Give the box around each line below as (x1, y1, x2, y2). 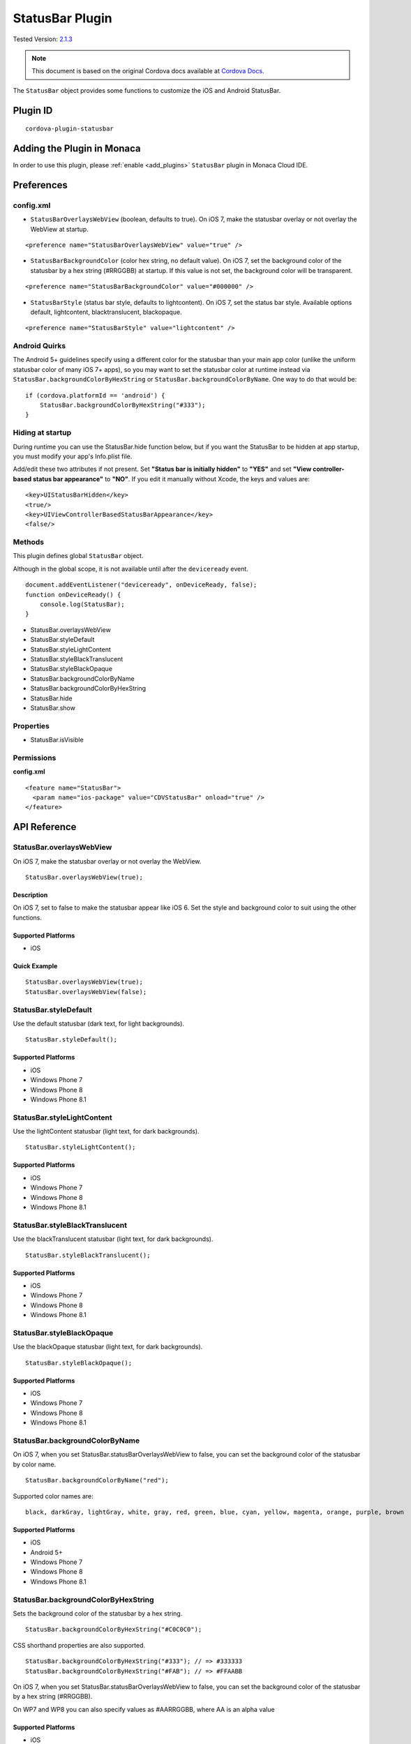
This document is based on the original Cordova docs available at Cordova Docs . (31, 67, 264, 75)
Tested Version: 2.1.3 (13, 35, 73, 43)
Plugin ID (13, 105, 53, 116)
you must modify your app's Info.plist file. (13, 452, 133, 460)
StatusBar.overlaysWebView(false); (25, 988, 147, 995)
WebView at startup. (30, 225, 89, 233)
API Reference (13, 821, 77, 833)
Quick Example (13, 962, 58, 970)
